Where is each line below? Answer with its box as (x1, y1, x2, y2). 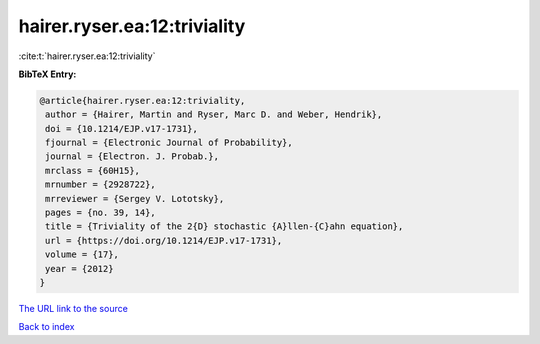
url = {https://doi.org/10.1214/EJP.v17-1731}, (45, 235, 283, 246)
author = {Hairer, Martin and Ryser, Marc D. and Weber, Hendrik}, (45, 109, 383, 120)
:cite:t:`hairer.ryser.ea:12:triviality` (18, 50, 156, 62)
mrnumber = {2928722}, (45, 179, 157, 190)
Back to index (18, 321, 75, 333)
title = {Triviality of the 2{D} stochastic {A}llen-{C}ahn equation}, (45, 221, 404, 232)
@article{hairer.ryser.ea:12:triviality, (39, 95, 246, 106)
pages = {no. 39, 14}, (45, 207, 157, 219)
